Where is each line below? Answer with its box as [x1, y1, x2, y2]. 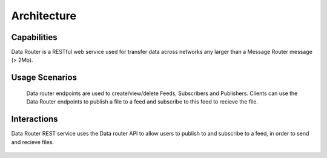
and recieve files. [11, 138, 54, 145]
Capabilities [11, 32, 58, 42]
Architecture [11, 9, 77, 22]
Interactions [11, 114, 58, 124]
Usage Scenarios [11, 73, 77, 83]
